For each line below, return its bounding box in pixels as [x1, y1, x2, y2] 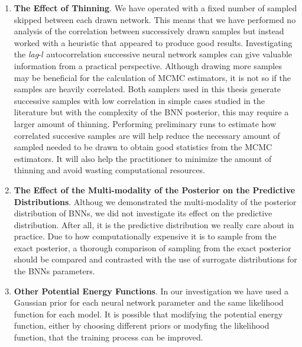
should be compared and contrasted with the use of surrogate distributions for [14, 253, 297, 265]
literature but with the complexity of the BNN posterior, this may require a [14, 106, 289, 118]
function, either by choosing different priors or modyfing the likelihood [14, 319, 269, 332]
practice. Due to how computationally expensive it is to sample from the [14, 230, 277, 242]
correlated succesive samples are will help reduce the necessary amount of [14, 129, 280, 141]
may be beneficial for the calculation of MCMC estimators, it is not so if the [14, 71, 291, 83]
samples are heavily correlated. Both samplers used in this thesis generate [14, 83, 281, 95]
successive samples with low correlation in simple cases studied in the [14, 94, 265, 106]
